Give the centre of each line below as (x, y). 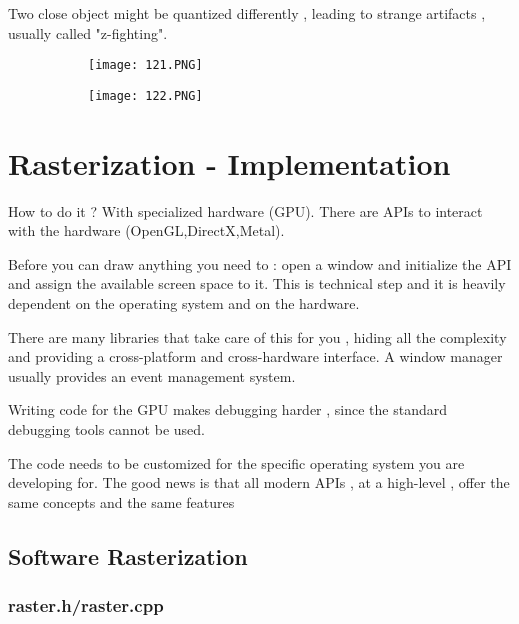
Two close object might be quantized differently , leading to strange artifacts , (247, 13)
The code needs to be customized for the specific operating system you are (236, 462)
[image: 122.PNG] (145, 95)
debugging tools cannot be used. (106, 428)
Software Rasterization (128, 555)
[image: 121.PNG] (145, 65)
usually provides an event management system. (152, 375)
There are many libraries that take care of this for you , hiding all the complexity (257, 336)
